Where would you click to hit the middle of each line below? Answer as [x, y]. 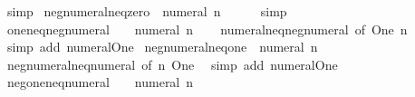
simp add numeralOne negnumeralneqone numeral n [162, 47]
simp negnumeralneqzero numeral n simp [147, 11]
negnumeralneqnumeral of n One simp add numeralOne [172, 64]
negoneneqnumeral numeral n [100, 82]
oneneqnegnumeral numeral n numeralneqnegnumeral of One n [207, 29]
